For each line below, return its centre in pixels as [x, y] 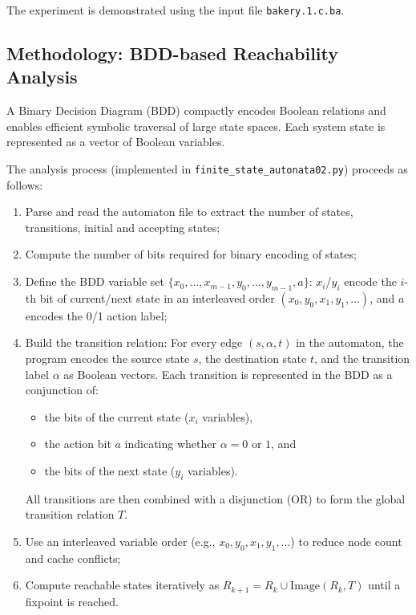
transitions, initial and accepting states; [123, 227]
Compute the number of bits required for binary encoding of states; [191, 254]
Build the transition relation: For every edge [134, 342]
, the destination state [252, 358]
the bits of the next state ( [110, 471]
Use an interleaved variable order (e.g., [120, 541]
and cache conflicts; [73, 558]
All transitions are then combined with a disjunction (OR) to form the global [215, 498]
